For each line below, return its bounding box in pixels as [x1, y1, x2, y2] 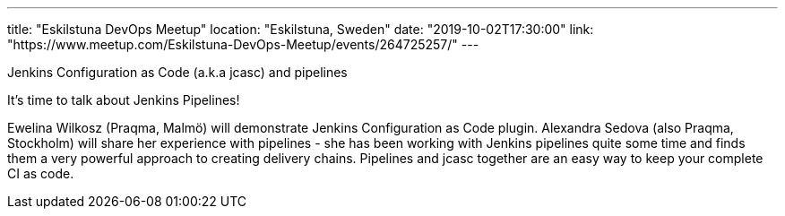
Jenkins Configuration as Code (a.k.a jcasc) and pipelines [7, 65, 348, 80]
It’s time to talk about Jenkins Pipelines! [7, 92, 240, 108]
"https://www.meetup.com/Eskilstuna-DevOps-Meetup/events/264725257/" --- [7, 37, 479, 52]
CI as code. [7, 166, 74, 181]
